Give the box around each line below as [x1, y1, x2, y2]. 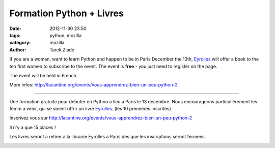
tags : [9, 32, 21, 38]
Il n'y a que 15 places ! [9, 124, 56, 130]
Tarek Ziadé [49, 46, 75, 53]
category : [9, 40, 31, 46]
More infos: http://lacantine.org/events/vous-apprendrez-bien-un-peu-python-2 [9, 82, 178, 88]
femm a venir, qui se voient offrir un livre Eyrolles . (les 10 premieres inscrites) [9, 106, 172, 112]
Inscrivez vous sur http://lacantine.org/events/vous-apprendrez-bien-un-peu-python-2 [9, 115, 193, 121]
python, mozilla [49, 32, 82, 38]
